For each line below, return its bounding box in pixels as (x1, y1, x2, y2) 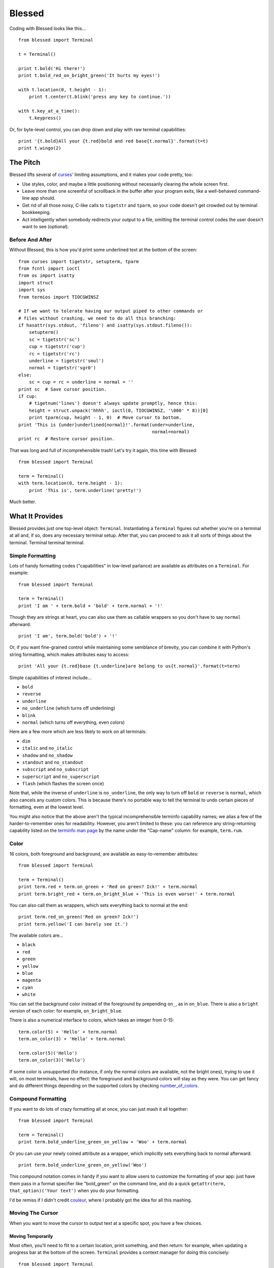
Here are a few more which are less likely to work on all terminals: (9, 728, 147, 735)
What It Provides (9, 512, 63, 520)
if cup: (18, 394, 38, 399)
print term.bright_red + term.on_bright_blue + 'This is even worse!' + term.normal (18, 891, 235, 897)
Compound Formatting (9, 1096, 67, 1103)
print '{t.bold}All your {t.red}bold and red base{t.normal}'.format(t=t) (18, 138, 209, 144)
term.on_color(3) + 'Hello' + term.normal (18, 1036, 126, 1042)
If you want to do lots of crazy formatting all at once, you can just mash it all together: (9, 1106, 188, 1112)
